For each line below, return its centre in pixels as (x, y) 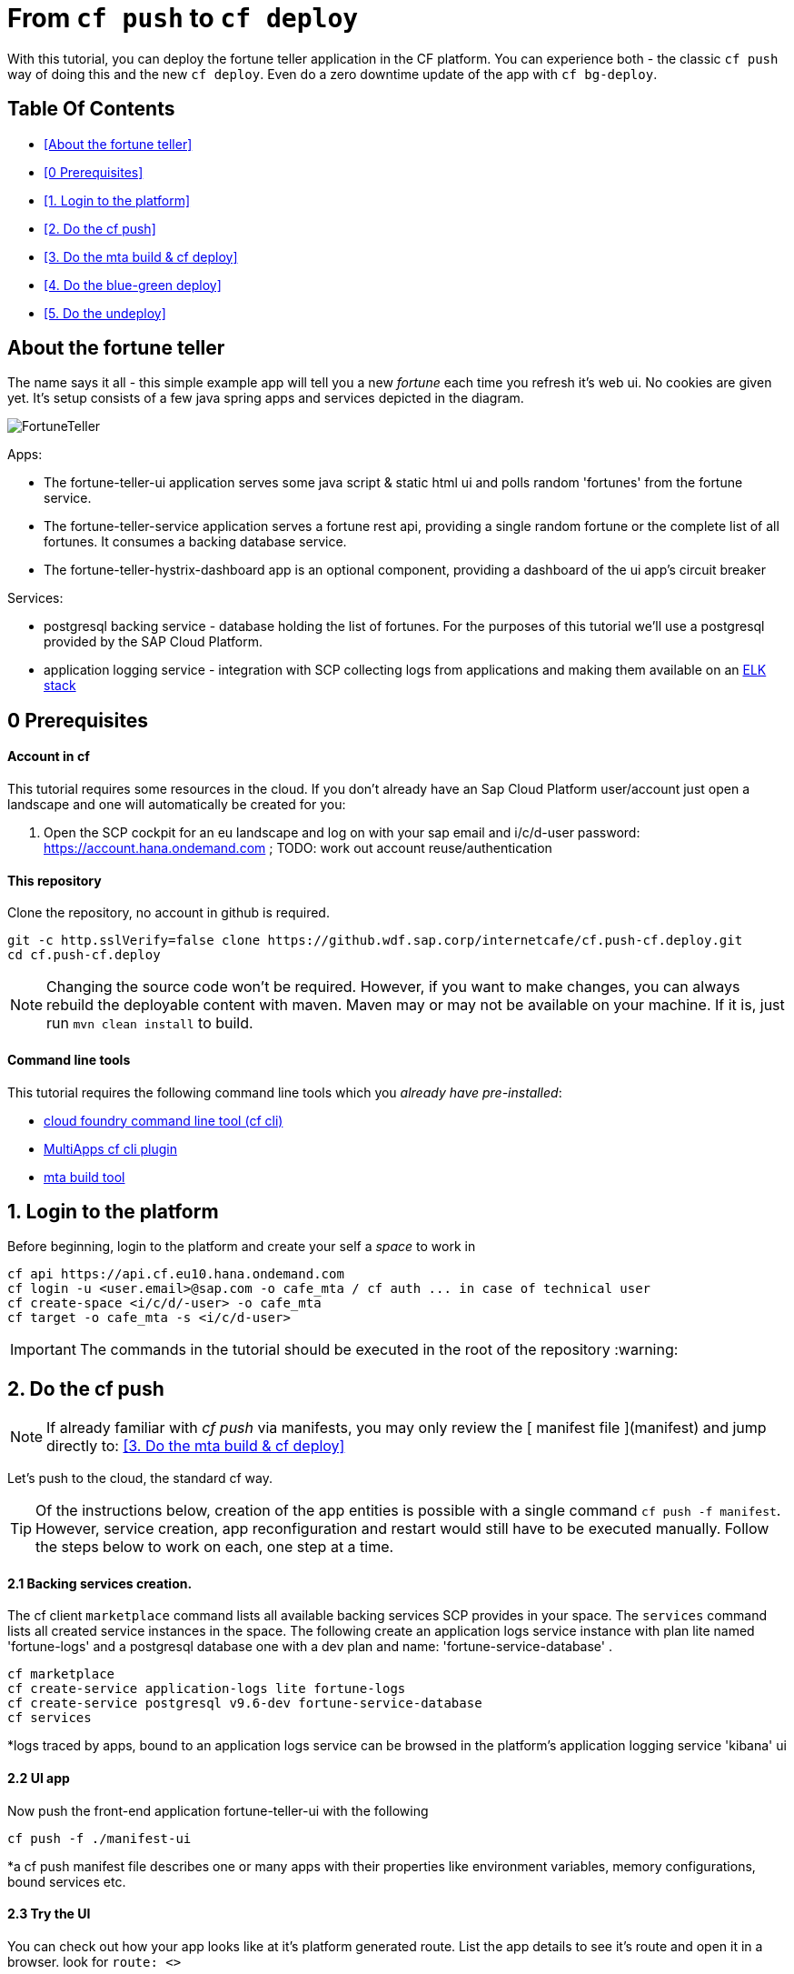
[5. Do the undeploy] (105, 313)
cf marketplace (61, 1674)
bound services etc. (67, 1881)
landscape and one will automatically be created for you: (177, 805)
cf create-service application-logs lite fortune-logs (207, 1689)
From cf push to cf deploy (183, 18)
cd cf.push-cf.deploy (84, 955)
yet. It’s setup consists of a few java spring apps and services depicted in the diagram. (266, 398)
